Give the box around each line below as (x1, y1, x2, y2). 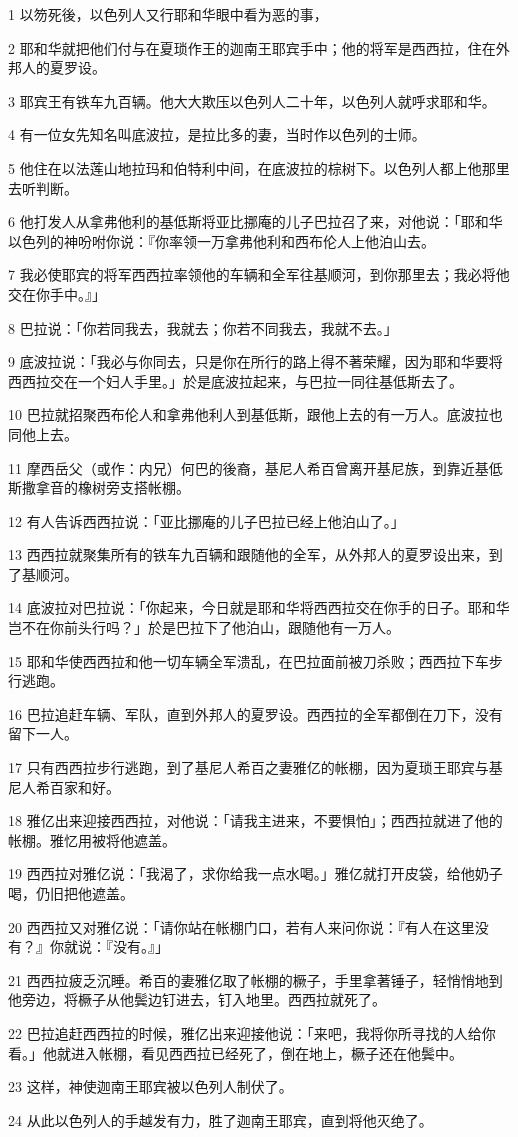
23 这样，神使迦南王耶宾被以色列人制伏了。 (8, 1076, 293, 1097)
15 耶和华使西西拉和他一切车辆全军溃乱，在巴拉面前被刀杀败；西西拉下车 (8, 650, 489, 671)
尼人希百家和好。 (8, 776, 120, 797)
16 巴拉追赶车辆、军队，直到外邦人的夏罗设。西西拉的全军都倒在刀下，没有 (8, 703, 503, 724)
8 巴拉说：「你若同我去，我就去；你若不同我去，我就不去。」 (8, 317, 398, 338)
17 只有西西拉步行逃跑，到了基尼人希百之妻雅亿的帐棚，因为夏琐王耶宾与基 (8, 757, 503, 778)
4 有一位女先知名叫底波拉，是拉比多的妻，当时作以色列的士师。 (8, 124, 426, 145)
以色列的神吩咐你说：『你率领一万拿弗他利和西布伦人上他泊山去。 (8, 230, 435, 251)
